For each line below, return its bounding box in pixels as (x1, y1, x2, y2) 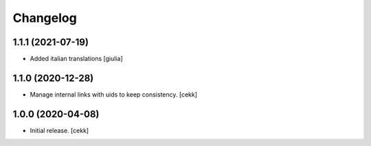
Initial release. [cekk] (30, 126, 89, 134)
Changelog (12, 10, 77, 25)
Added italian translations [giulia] (30, 55, 123, 63)
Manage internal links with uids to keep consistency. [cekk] (30, 90, 198, 99)
